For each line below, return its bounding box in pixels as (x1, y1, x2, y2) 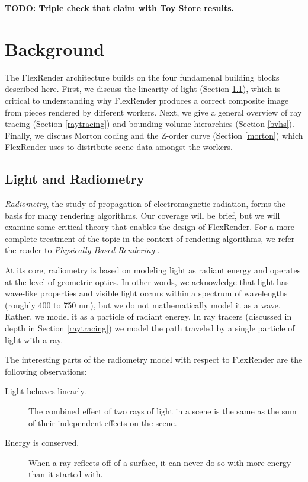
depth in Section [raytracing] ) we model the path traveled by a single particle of (5, 322, 295, 334)
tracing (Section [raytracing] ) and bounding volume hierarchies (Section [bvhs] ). (5, 117, 294, 130)
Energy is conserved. (5, 436, 79, 449)
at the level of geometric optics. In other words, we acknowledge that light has (5, 275, 289, 288)
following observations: (5, 365, 87, 377)
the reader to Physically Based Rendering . (5, 244, 160, 256)
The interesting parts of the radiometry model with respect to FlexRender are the (5, 353, 303, 366)
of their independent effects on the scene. (28, 416, 177, 429)
